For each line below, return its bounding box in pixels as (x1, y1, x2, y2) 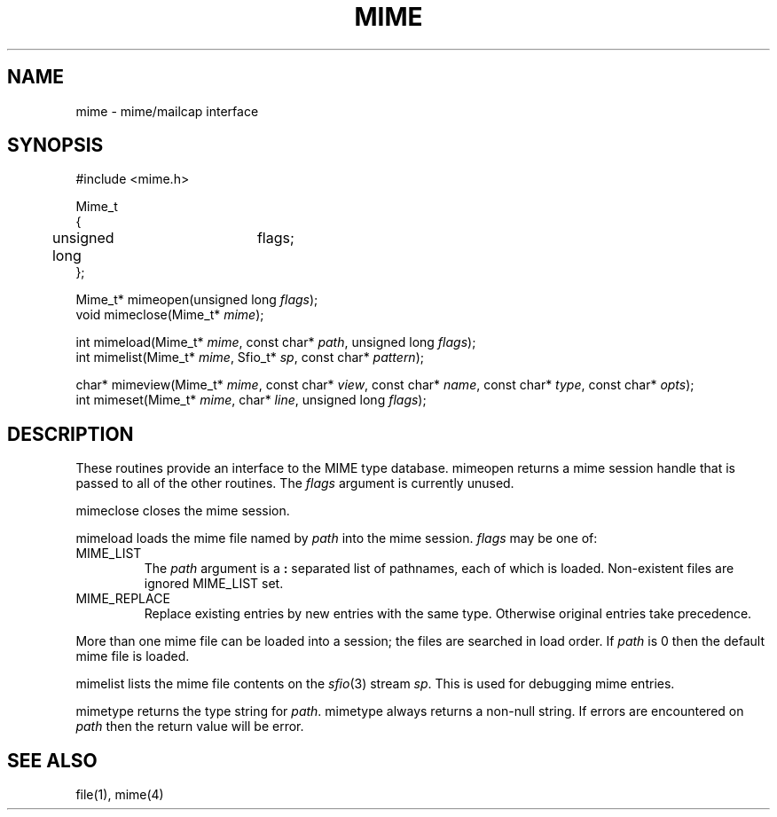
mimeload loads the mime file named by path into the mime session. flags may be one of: (75, 530, 598, 546)
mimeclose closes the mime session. (75, 503, 290, 519)
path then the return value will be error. (75, 719, 304, 735)
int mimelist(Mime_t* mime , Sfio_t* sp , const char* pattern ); (75, 350, 424, 365)
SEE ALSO (7, 749, 98, 772)
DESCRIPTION (7, 422, 134, 445)
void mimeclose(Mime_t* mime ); (75, 307, 264, 323)
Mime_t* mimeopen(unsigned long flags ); (75, 292, 318, 308)
